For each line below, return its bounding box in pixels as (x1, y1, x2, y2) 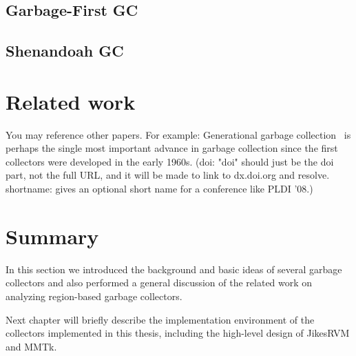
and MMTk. (6, 339, 57, 353)
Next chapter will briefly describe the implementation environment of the (6, 312, 315, 326)
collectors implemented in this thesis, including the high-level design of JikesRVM (6, 326, 350, 340)
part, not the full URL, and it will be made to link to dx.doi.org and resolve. (6, 168, 330, 182)
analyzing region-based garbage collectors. (6, 288, 182, 303)
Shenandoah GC (6, 40, 124, 61)
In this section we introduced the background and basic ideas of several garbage (6, 261, 342, 276)
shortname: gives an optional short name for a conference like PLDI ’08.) (6, 181, 313, 196)
